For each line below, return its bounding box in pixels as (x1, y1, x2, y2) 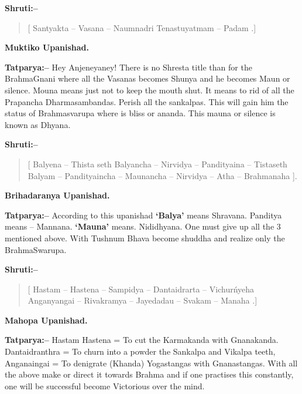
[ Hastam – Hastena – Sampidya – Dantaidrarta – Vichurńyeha (28, 282, 255, 295)
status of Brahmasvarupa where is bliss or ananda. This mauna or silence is (5, 107, 276, 119)
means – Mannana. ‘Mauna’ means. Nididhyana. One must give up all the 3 (5, 220, 281, 233)
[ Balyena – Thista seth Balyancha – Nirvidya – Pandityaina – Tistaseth (28, 157, 287, 170)
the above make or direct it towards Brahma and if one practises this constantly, (5, 368, 294, 380)
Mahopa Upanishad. (5, 314, 88, 326)
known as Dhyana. (5, 118, 71, 130)
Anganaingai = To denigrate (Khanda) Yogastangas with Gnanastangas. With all (5, 356, 298, 369)
